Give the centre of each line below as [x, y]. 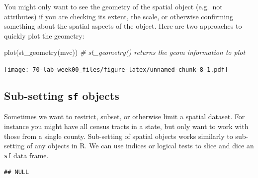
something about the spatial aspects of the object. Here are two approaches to [123, 26]
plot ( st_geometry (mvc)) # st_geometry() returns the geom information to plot [125, 52]
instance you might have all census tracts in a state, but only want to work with [126, 126]
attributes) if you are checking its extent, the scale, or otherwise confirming [119, 16]
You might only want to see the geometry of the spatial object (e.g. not [113, 6]
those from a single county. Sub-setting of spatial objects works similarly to [119, 136]
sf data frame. [26, 155]
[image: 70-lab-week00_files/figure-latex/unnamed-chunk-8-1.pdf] [116, 69]
